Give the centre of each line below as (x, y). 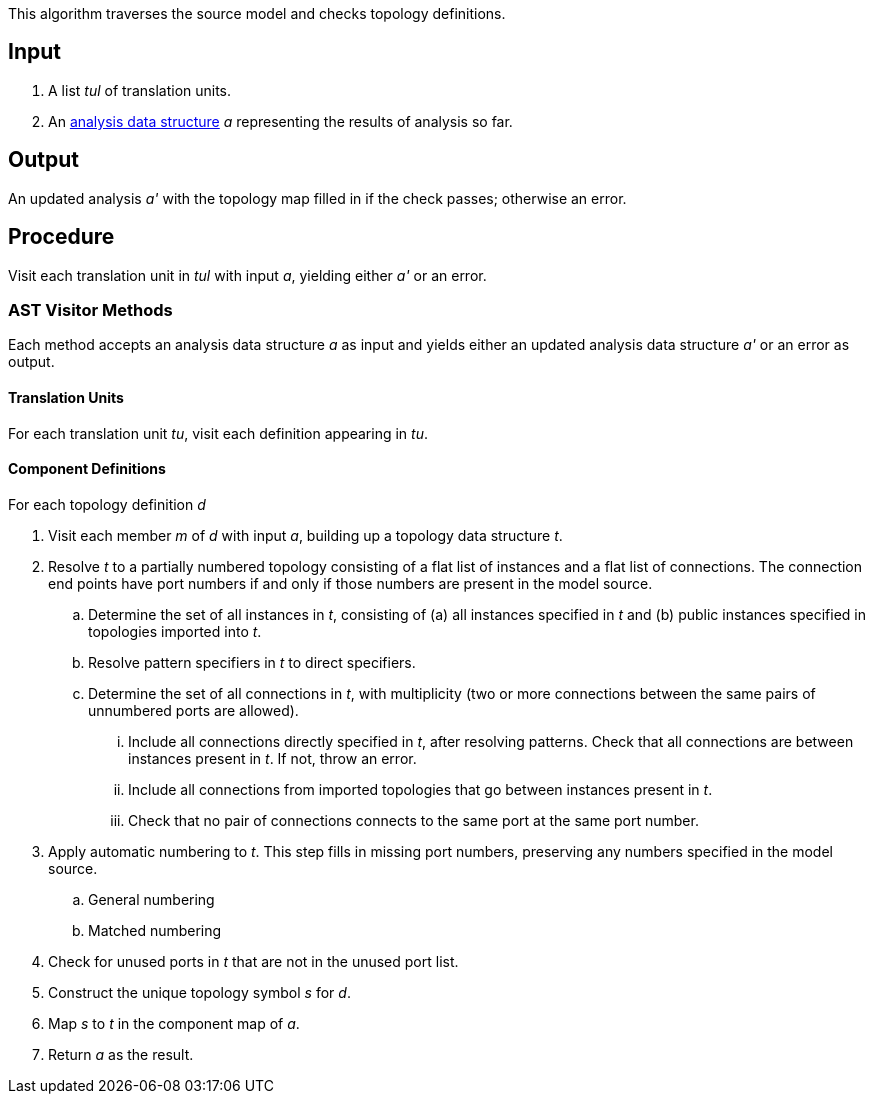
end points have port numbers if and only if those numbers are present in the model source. (350, 583)
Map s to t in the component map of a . (174, 1023)
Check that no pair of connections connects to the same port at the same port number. (413, 820)
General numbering (151, 899)
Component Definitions (87, 469)
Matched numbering (155, 930)
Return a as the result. (121, 1054)
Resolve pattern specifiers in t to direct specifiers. (252, 662)
